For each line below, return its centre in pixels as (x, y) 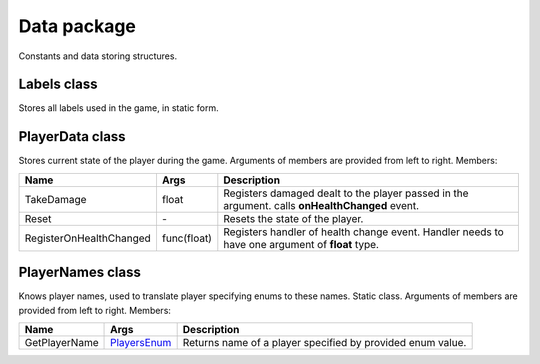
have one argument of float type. (301, 244)
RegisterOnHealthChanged (88, 238)
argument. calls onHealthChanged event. (321, 205)
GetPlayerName (61, 343)
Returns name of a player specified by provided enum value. (324, 343)
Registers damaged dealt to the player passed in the (346, 193)
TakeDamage (55, 199)
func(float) (186, 238)
